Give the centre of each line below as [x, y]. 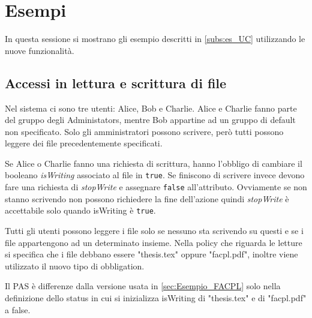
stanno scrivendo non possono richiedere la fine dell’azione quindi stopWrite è [147, 198]
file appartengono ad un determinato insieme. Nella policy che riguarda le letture [154, 242]
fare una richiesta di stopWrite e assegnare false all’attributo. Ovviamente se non [156, 187]
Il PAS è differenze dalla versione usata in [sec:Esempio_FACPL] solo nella [143, 286]
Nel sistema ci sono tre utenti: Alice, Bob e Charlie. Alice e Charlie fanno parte [151, 108]
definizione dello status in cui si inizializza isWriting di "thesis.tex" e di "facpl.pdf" [156, 298]
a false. [18, 309]
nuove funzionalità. [40, 50]
